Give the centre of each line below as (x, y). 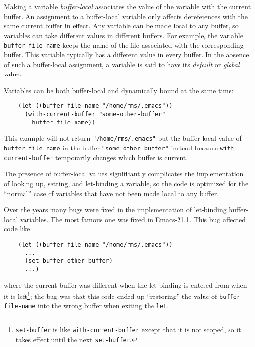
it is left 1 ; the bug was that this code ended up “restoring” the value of (111, 295)
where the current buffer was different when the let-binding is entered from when (126, 285)
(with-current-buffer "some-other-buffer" (95, 114)
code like (17, 229)
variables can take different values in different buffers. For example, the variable (124, 35)
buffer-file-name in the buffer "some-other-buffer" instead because (111, 148)
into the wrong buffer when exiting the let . (103, 306)
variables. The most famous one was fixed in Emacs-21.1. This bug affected (133, 219)
